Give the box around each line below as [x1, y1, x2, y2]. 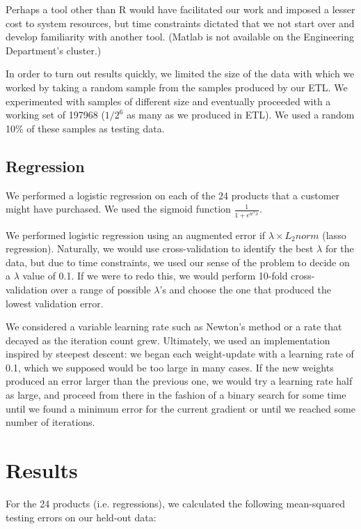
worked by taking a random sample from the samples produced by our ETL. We [6, 79, 348, 94]
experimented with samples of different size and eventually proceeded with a [6, 93, 331, 108]
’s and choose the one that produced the [159, 282, 331, 296]
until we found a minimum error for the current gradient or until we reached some [6, 401, 355, 415]
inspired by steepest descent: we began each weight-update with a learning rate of [6, 346, 354, 361]
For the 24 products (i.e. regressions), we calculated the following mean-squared [6, 496, 346, 510]
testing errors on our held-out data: [6, 509, 157, 524]
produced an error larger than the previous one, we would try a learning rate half [6, 374, 353, 388]
